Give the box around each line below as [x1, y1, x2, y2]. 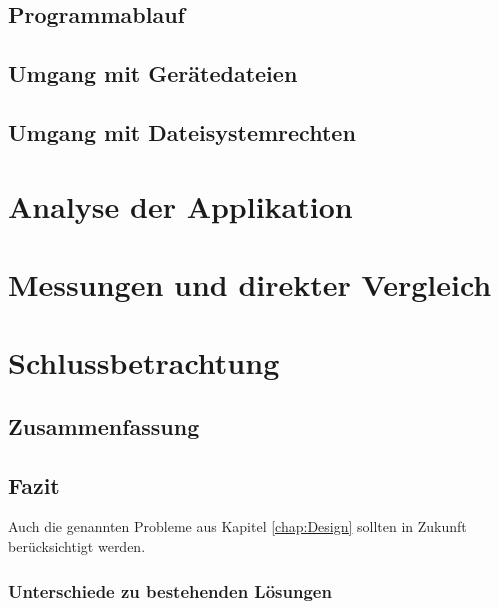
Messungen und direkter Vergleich [8, 263, 492, 304]
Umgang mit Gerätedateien [8, 58, 298, 89]
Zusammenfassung [8, 410, 200, 441]
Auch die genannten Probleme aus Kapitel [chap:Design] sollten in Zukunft [8, 516, 467, 537]
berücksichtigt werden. [8, 536, 146, 557]
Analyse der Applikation [8, 185, 353, 226]
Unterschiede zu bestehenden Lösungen [8, 578, 332, 603]
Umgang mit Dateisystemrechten [8, 116, 356, 147]
